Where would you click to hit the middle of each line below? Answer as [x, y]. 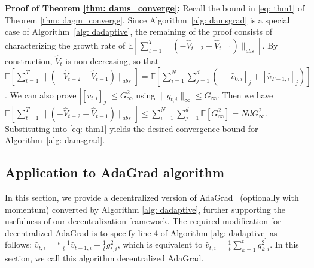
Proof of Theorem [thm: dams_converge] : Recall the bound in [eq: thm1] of [155, 8]
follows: [19, 244]
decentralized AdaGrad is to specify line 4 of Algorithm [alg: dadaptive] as [141, 232]
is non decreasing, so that [112, 61]
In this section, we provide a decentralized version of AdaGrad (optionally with [152, 197]
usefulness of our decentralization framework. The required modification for [143, 221]
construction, [29, 61]
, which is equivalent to [160, 244]
